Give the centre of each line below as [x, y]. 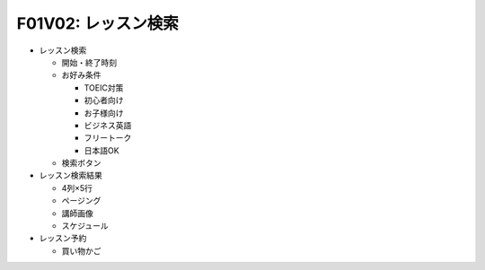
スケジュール [85, 226]
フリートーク [108, 138]
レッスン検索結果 [71, 176]
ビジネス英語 [108, 125]
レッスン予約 [63, 239]
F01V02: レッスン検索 [98, 23]
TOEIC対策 [104, 87]
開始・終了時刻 [89, 62]
